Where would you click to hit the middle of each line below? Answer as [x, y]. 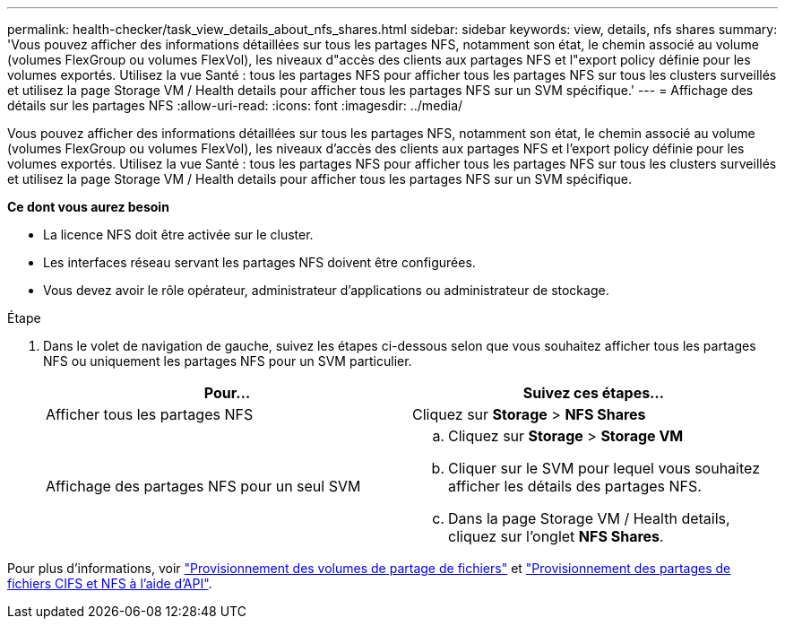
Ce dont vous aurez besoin [88, 207]
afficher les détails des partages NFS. [575, 486]
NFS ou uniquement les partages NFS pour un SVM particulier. [228, 361]
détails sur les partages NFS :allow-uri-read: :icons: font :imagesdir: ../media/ [235, 105]
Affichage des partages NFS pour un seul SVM [203, 486]
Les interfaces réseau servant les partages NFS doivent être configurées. [259, 262]
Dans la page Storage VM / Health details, [589, 518]
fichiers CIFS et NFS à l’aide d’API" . [110, 583]
